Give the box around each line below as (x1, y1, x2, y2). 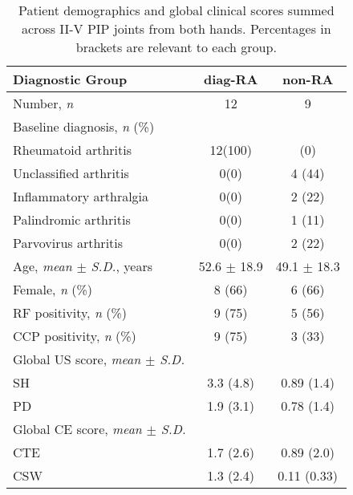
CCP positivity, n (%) (13, 327, 136, 345)
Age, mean (13, 257, 72, 275)
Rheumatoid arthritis (13, 140, 132, 159)
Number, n (13, 94, 74, 112)
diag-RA (203, 70, 258, 88)
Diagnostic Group (13, 70, 128, 88)
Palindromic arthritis (13, 210, 131, 229)
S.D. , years (91, 257, 152, 275)
